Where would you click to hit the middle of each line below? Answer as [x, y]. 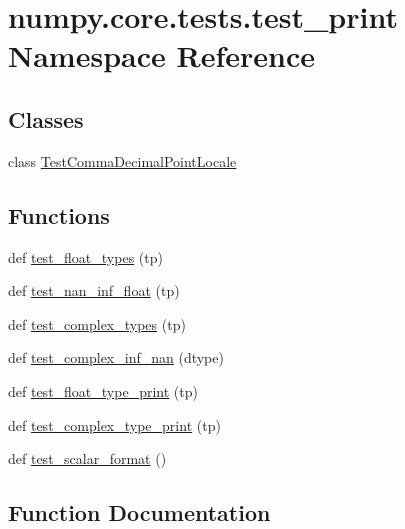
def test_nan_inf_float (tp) [94, 290]
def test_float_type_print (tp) [103, 390]
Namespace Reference [161, 55]
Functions [59, 214]
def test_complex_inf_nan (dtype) [116, 357]
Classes [46, 118]
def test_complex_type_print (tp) [114, 424]
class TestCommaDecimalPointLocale [122, 160]
